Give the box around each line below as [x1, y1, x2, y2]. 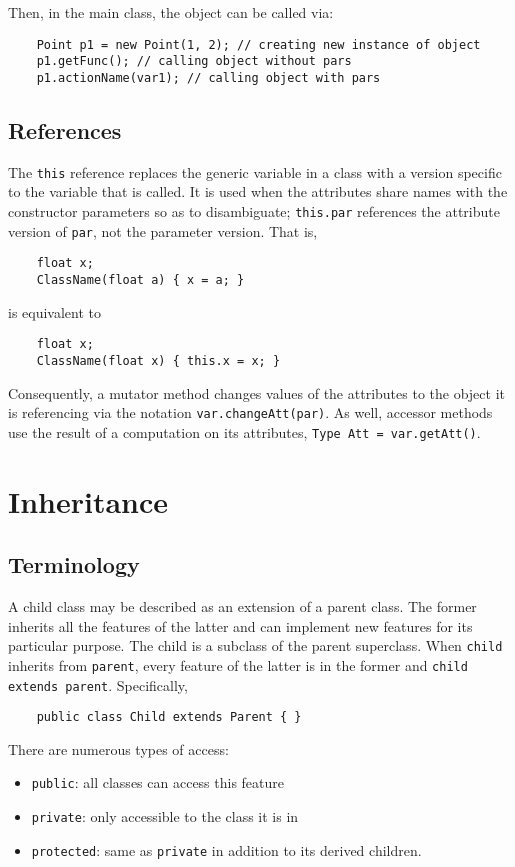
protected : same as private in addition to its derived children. [31, 839, 422, 860]
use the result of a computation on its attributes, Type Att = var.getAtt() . [8, 421, 481, 442]
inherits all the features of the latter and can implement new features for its [8, 615, 473, 636]
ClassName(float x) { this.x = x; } [36, 353, 281, 368]
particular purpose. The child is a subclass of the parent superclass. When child [8, 635, 503, 656]
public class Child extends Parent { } [36, 710, 302, 725]
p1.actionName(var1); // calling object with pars [36, 70, 381, 85]
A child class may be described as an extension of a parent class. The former [8, 596, 477, 617]
